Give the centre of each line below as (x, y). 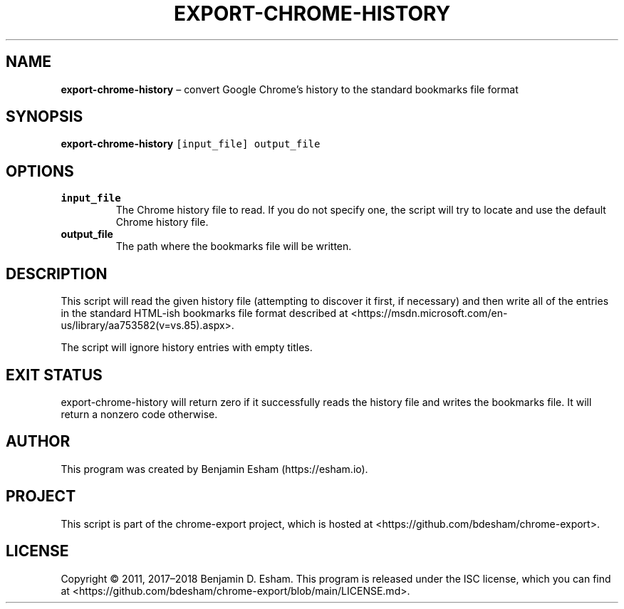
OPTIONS (40, 171)
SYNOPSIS (45, 117)
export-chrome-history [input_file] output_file (191, 144)
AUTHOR (38, 442)
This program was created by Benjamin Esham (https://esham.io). (214, 469)
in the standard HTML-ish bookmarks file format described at (204, 313)
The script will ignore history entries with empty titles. (187, 348)
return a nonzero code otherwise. (139, 414)
